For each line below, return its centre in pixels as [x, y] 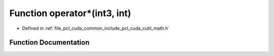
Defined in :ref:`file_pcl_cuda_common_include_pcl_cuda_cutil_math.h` [96, 28]
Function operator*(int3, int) [70, 13]
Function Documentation [49, 43]
